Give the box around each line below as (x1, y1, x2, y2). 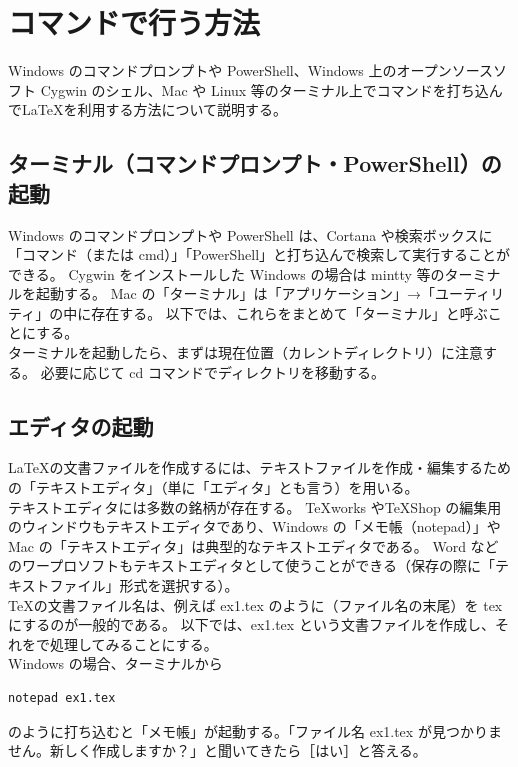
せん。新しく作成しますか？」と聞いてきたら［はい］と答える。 (8, 740, 427, 761)
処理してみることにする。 (49, 633, 218, 654)
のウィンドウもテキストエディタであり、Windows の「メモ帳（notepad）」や (8, 516, 501, 537)
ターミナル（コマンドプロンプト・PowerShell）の (8, 148, 502, 179)
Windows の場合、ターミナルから (8, 653, 223, 674)
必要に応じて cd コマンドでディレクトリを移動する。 (40, 361, 386, 382)
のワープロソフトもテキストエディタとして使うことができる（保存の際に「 (8, 555, 496, 576)
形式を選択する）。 (119, 575, 239, 596)
